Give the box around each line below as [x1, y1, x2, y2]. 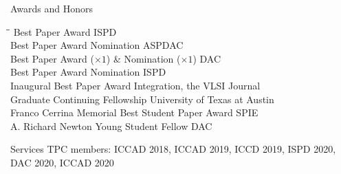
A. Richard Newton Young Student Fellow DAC [10, 118, 212, 133]
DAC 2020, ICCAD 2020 [10, 155, 114, 169]
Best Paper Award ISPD [13, 24, 117, 39]
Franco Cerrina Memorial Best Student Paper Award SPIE [10, 105, 258, 120]
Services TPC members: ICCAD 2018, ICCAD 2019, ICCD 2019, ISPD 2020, [10, 142, 336, 156]
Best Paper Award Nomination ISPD [10, 65, 166, 79]
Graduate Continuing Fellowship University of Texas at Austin [10, 91, 274, 106]
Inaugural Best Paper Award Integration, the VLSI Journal [10, 78, 261, 92]
